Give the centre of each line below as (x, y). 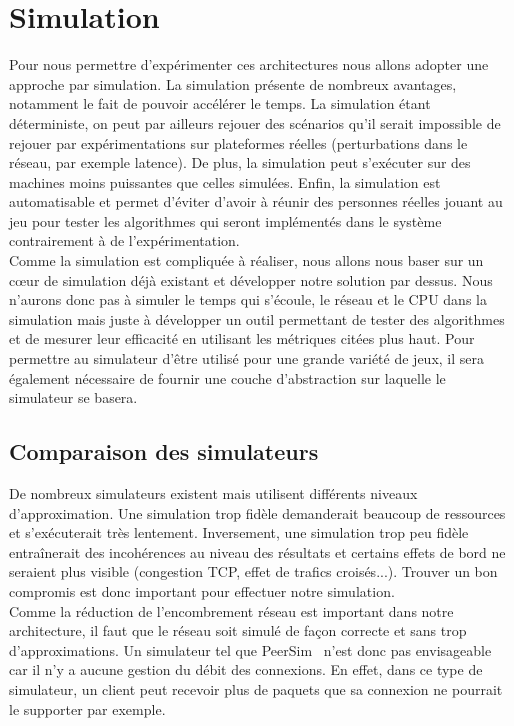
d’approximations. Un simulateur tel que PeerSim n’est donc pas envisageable (250, 649)
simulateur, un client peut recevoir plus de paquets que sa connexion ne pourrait (256, 688)
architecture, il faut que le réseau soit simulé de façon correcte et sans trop (238, 630)
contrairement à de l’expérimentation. (124, 240)
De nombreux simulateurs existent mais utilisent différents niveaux (213, 493)
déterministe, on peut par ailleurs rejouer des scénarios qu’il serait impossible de (255, 122)
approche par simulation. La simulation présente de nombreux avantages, (233, 83)
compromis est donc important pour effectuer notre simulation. (202, 590)
